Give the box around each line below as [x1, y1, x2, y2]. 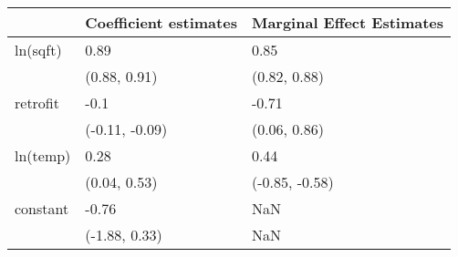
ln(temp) [15, 145, 71, 166]
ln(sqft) [15, 39, 62, 60]
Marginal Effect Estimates [251, 12, 444, 33]
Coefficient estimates [85, 12, 237, 33]
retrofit [15, 92, 59, 113]
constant [15, 198, 69, 219]
